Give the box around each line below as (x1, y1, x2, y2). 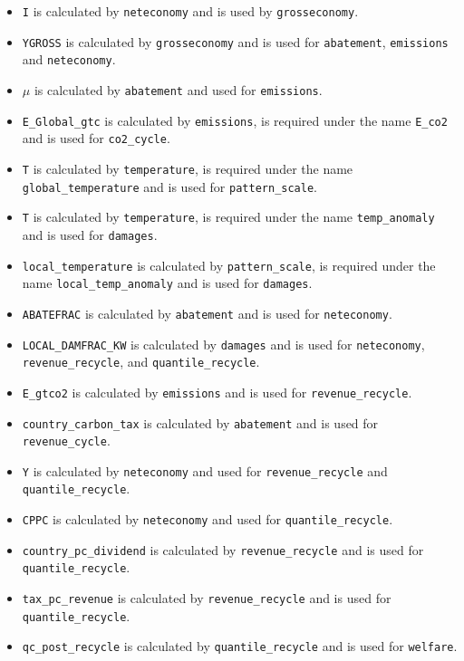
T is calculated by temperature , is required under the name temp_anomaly (22, 207, 435, 226)
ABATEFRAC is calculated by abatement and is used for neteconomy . (22, 303, 392, 322)
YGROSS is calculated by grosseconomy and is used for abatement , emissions (22, 32, 449, 51)
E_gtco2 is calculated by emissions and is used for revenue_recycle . (22, 382, 412, 401)
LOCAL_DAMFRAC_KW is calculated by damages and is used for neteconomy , (22, 334, 425, 353)
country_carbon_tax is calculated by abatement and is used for (22, 413, 379, 432)
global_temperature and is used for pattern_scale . (22, 177, 317, 196)
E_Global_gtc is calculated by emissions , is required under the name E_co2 (22, 110, 448, 129)
